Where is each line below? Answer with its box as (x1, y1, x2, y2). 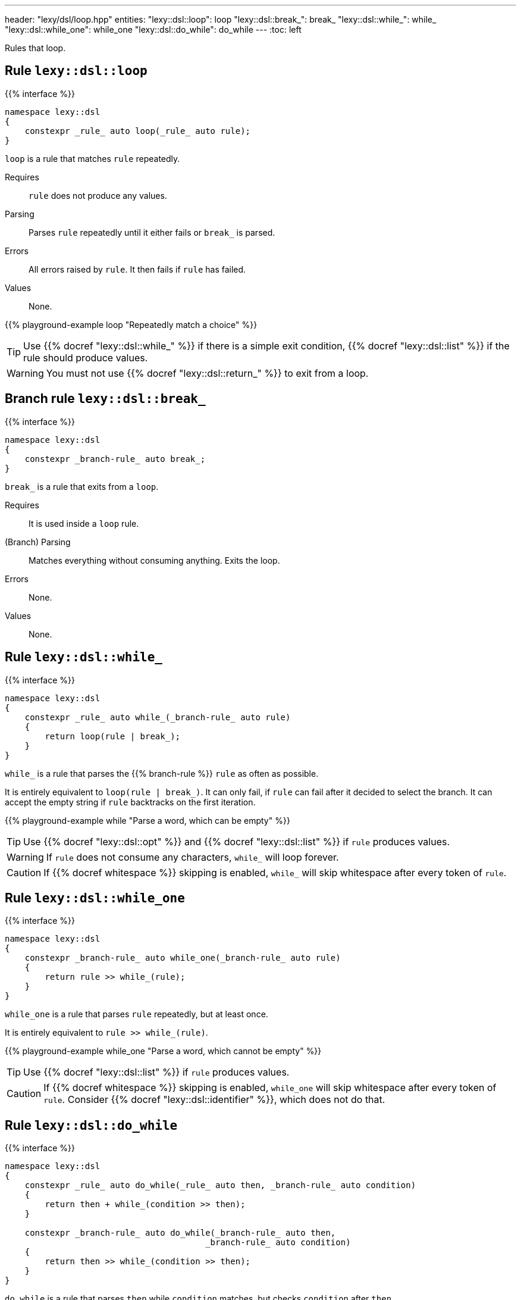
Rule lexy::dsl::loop (5, 63, 147, 79)
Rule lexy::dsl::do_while (5, 1117, 178, 1133)
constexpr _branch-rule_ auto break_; (24, 454, 206, 464)
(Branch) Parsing (5, 536, 71, 547)
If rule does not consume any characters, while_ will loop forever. (46, 851, 339, 863)
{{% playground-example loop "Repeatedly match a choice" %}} (5, 319, 258, 330)
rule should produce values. (23, 351, 148, 364)
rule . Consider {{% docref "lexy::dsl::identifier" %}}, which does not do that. (43, 1093, 385, 1106)
